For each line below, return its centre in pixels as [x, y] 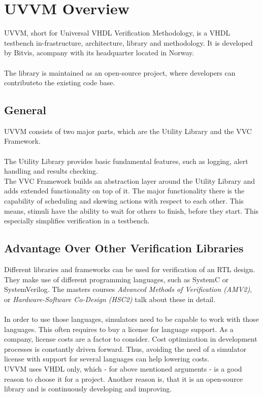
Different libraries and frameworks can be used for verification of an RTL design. [130, 269]
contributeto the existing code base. [60, 82]
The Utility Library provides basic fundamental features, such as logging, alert [126, 161]
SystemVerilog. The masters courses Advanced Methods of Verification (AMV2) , [128, 289]
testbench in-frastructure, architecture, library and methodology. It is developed [128, 42]
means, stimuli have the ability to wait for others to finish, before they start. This [131, 210]
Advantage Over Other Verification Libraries [124, 248]
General [25, 110]
